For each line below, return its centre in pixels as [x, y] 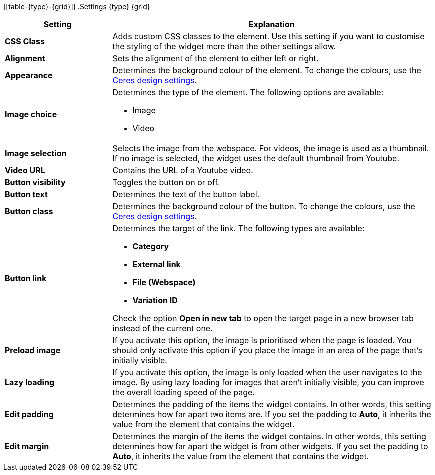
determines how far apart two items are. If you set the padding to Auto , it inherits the [272, 414]
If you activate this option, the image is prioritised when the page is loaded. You [262, 340]
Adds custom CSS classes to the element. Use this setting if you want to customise [268, 36]
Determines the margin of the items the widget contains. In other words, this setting [269, 436]
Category [151, 246]
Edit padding [29, 414]
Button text [26, 194]
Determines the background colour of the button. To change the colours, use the [264, 206]
